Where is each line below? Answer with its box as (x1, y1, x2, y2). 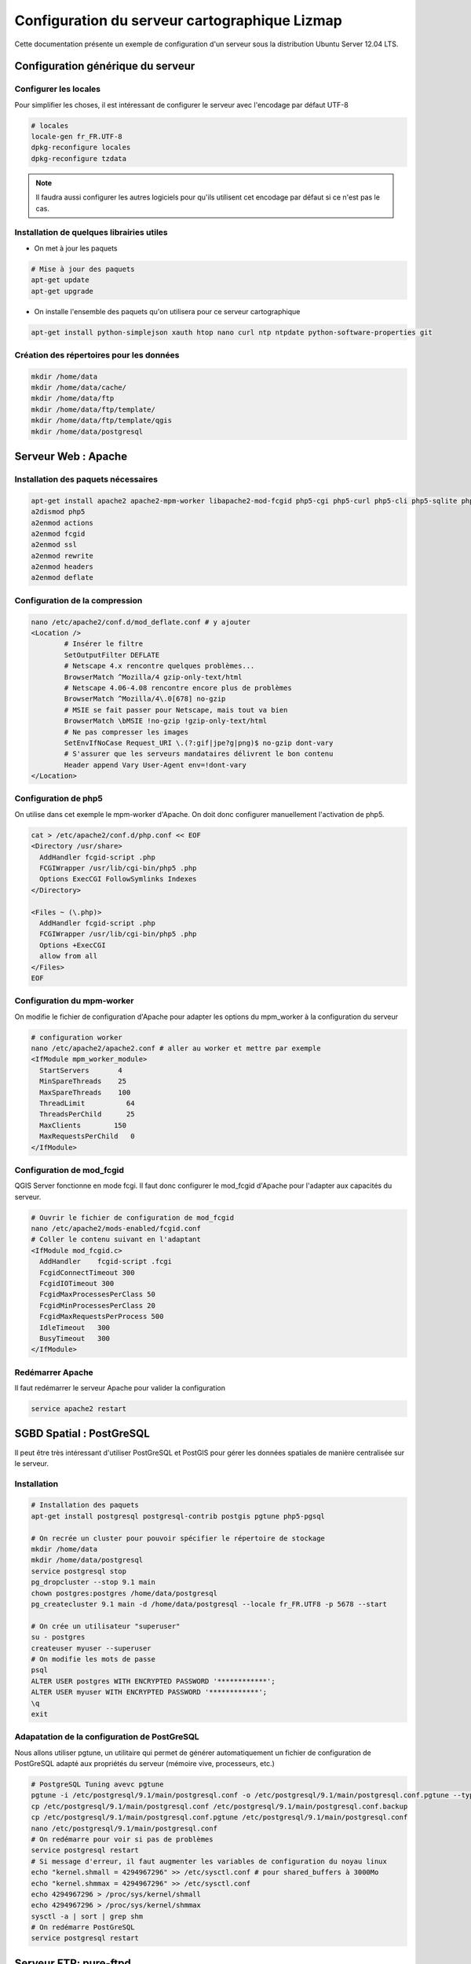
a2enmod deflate (31, 573, 94, 582)
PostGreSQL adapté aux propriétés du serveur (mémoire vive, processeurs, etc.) (14, 1759, 275, 1768)
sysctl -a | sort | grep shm (31, 1911, 144, 1921)
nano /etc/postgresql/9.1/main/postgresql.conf (31, 1823, 217, 1833)
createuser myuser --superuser (31, 1643, 152, 1653)
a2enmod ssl (31, 540, 78, 549)
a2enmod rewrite (31, 551, 94, 560)
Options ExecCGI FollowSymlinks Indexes (39, 874, 197, 884)
